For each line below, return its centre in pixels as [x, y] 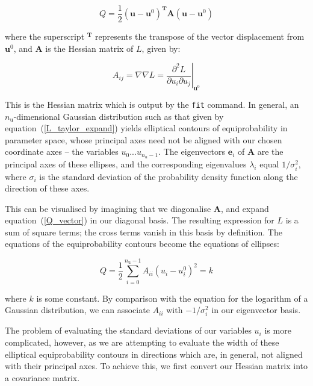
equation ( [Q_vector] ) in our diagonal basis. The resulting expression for [140, 220]
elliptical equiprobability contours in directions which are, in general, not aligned [154, 354]
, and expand [245, 208]
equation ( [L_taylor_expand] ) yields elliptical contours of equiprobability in [146, 128]
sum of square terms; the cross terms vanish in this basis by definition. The [144, 232]
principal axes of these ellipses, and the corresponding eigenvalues [126, 164]
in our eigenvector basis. [256, 310]
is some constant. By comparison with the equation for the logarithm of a [172, 298]
